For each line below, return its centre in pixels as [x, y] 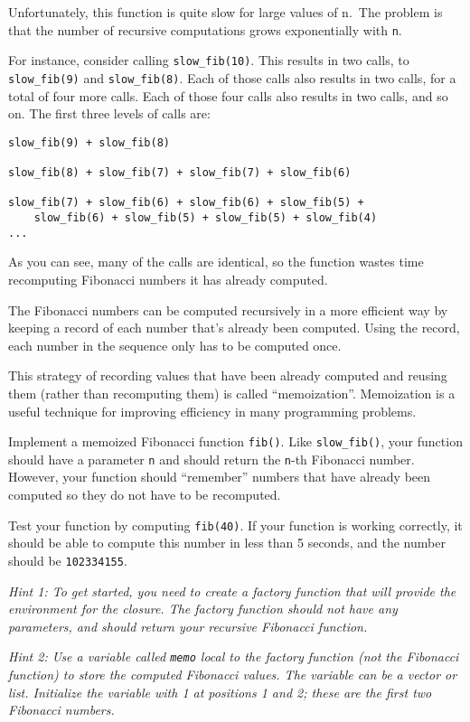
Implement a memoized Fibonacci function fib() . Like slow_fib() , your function [235, 441]
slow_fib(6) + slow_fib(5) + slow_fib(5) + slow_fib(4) [206, 218]
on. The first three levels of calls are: [109, 113]
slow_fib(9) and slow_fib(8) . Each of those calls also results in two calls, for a [232, 77]
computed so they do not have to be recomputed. [145, 494]
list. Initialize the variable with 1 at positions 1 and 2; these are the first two [220, 692]
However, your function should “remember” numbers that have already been [220, 477]
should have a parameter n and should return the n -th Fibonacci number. [211, 459]
